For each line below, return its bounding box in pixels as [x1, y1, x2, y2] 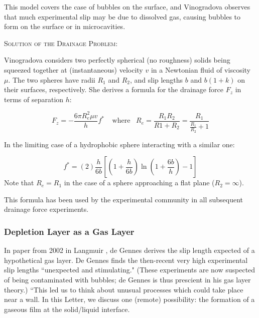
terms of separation [4, 94, 64, 104]
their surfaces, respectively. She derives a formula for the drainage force [4, 84, 223, 95]
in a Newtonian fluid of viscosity [151, 64, 250, 75]
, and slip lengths [129, 74, 183, 85]
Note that [4, 177, 34, 188]
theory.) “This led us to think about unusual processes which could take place [4, 284, 243, 294]
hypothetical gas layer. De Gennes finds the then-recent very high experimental [4, 254, 248, 265]
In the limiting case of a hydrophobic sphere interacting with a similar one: [4, 139, 235, 149]
